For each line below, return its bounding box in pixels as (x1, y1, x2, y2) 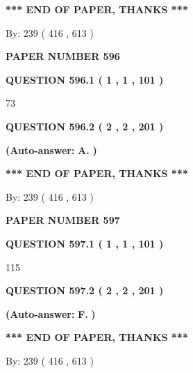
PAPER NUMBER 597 (6, 213, 120, 227)
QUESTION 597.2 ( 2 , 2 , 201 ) (6, 283, 164, 298)
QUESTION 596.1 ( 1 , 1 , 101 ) (6, 72, 164, 86)
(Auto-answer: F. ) (6, 306, 96, 321)
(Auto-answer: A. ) (6, 142, 97, 157)
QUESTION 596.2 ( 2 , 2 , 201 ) (6, 119, 164, 133)
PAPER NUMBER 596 (6, 49, 120, 63)
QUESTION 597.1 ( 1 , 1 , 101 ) (6, 236, 164, 250)
